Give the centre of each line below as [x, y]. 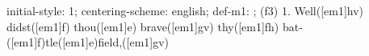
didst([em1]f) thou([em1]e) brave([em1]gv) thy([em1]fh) [143, 26]
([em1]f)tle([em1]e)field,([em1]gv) [88, 42]
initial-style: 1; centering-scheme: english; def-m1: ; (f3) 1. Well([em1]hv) [185, 10]
